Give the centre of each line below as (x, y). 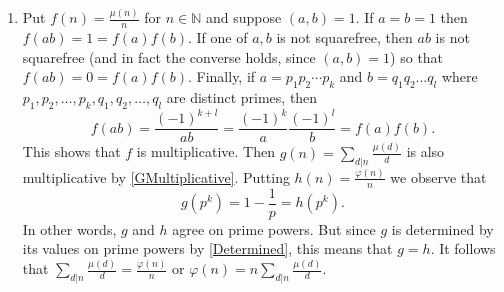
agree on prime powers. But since (274, 228)
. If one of (217, 37)
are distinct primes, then (242, 97)
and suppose (243, 17)
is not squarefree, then (344, 37)
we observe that (438, 176)
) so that (417, 56)
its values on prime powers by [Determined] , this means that (207, 248)
